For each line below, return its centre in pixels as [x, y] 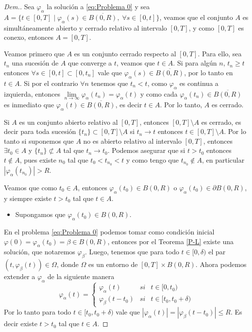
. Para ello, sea [220, 53]
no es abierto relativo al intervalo [132, 141]
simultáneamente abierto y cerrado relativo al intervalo [85, 27]
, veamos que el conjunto [196, 17]
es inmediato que [29, 104]
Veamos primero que [34, 53]
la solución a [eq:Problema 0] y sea [98, 6]
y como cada [159, 93]
